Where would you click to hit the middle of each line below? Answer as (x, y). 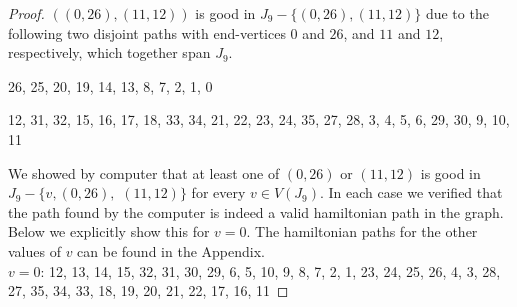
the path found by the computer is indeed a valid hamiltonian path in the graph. (256, 211)
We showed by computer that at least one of (144, 172)
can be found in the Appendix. (171, 250)
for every (218, 192)
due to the (457, 13)
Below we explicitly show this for (109, 231)
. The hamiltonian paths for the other (362, 231)
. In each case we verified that (411, 192)
